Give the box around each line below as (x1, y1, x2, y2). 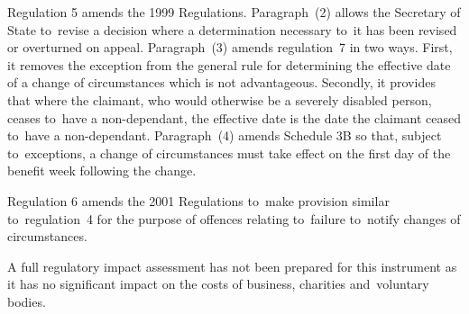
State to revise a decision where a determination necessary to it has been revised (7, 20, 457, 39)
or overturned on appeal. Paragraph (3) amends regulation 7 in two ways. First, (7, 38, 453, 57)
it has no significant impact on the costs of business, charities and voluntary (7, 274, 429, 293)
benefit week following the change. (7, 161, 197, 180)
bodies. (7, 292, 46, 310)
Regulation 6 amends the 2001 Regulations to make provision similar (7, 191, 390, 210)
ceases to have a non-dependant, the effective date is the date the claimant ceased (7, 108, 462, 127)
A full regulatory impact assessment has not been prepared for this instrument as (7, 256, 457, 275)
